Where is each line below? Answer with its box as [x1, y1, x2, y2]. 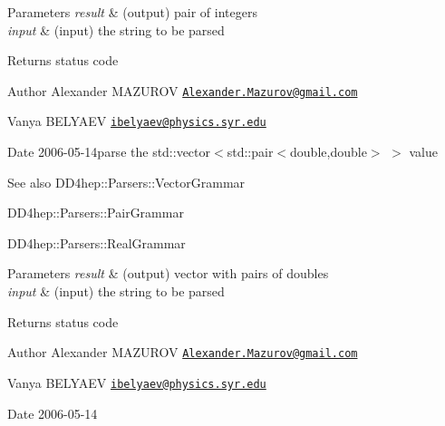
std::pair [227, 142, 274, 161]
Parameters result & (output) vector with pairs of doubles [7, 264, 329, 283]
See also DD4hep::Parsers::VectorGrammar [7, 172, 246, 191]
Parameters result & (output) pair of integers [7, 3, 257, 21]
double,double [290, 142, 367, 161]
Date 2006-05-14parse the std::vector [7, 142, 211, 161]
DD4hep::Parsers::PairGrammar [7, 203, 184, 222]
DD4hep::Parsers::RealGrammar [7, 233, 186, 252]
